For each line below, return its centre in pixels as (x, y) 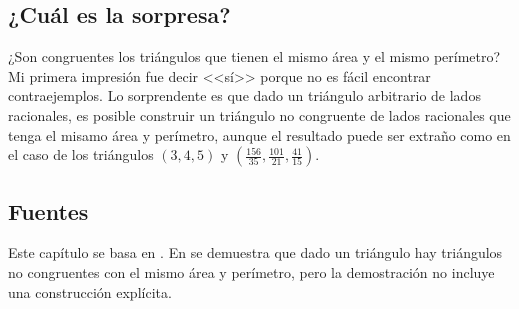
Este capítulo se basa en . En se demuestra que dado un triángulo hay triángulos (255, 252)
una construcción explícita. (90, 291)
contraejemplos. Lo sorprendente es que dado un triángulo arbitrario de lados (244, 95)
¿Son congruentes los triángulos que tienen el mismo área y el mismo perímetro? (254, 56)
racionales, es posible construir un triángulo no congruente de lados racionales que (259, 114)
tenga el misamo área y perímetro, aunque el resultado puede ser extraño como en (259, 134)
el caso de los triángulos (81, 154)
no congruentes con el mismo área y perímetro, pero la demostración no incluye (251, 271)
